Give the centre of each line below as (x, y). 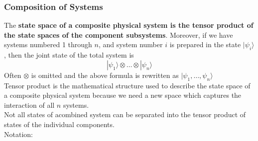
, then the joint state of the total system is (69, 55)
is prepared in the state (205, 44)
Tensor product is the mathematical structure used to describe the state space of (127, 85)
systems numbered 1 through (48, 44)
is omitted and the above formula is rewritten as (105, 75)
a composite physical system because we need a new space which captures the (123, 95)
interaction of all (29, 105)
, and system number (130, 44)
